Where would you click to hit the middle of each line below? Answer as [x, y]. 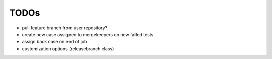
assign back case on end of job [54, 42]
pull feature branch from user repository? [65, 28]
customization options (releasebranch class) [68, 48]
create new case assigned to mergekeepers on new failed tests [88, 34]
